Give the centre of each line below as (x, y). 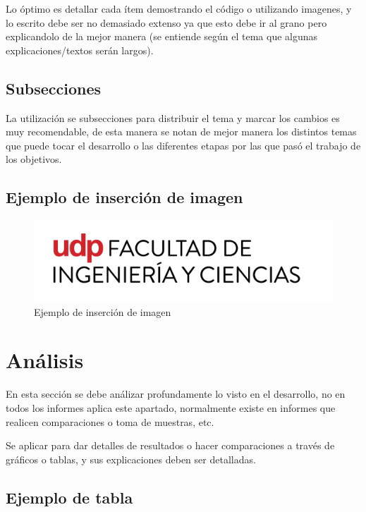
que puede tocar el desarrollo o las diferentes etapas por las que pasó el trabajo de (183, 145)
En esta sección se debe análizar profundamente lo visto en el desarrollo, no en (176, 394)
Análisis (45, 360)
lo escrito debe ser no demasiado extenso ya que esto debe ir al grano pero (166, 22)
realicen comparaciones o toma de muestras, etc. (110, 421)
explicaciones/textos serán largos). (80, 50)
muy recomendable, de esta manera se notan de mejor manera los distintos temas (181, 132)
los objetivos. (34, 159)
